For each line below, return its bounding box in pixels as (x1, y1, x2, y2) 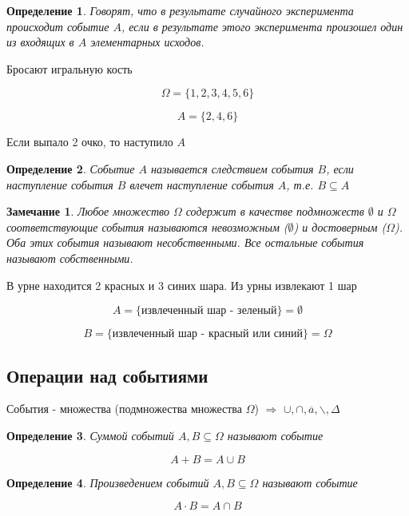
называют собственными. (6, 249, 133, 266)
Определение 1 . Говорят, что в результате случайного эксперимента (6, 2, 354, 18)
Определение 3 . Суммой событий (6, 427, 174, 443)
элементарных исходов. (90, 34, 204, 50)
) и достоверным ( (293, 218, 387, 235)
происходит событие (6, 18, 109, 34)
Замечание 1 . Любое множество (6, 203, 169, 220)
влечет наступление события (129, 176, 274, 193)
